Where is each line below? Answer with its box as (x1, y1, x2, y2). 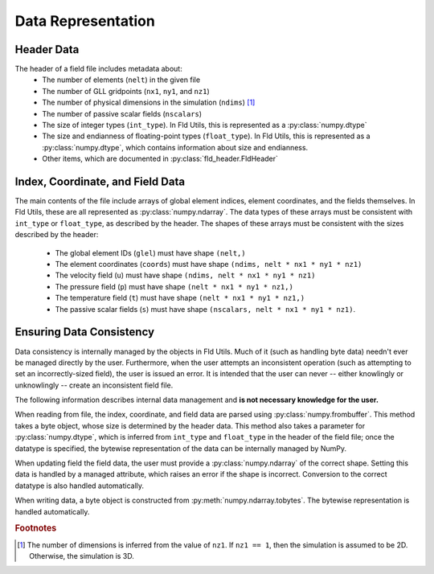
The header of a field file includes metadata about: (14, 64, 182, 74)
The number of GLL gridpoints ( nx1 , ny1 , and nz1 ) (42, 86, 210, 96)
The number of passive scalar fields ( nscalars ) (42, 109, 203, 118)
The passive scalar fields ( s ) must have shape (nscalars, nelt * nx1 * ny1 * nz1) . (55, 304, 356, 314)
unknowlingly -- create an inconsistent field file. (14, 380, 174, 390)
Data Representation (14, 12, 156, 30)
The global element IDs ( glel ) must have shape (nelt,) (55, 248, 246, 257)
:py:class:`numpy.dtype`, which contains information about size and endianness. (42, 142, 309, 152)
